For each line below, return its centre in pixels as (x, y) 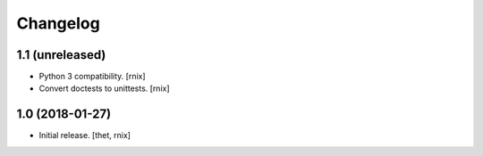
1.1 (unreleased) (61, 55)
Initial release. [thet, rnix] (85, 135)
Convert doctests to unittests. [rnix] (104, 88)
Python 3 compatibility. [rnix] (93, 77)
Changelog (58, 23)
